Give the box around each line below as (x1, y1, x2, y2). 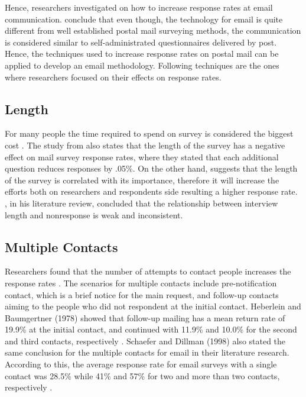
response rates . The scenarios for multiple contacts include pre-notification (5, 276, 277, 289)
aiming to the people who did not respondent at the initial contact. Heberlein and (5, 300, 301, 312)
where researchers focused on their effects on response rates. (5, 70, 222, 83)
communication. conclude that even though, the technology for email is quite (5, 12, 283, 25)
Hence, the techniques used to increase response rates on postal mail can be (5, 47, 279, 60)
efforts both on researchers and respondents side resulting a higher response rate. (5, 185, 298, 198)
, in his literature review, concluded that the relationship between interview (5, 196, 278, 209)
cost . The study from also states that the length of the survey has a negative (5, 138, 285, 151)
